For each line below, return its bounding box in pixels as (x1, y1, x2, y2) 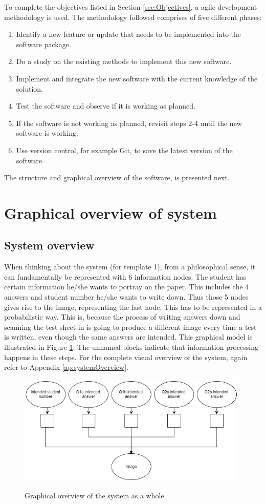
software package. (16, 38, 71, 49)
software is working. (16, 128, 78, 138)
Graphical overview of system (4, 202, 217, 223)
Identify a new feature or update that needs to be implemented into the (16, 29, 241, 39)
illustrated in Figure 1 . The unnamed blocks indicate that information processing (4, 342, 258, 352)
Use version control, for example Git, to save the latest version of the (16, 144, 233, 155)
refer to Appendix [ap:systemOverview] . (4, 362, 128, 372)
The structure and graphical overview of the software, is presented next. (4, 172, 230, 183)
